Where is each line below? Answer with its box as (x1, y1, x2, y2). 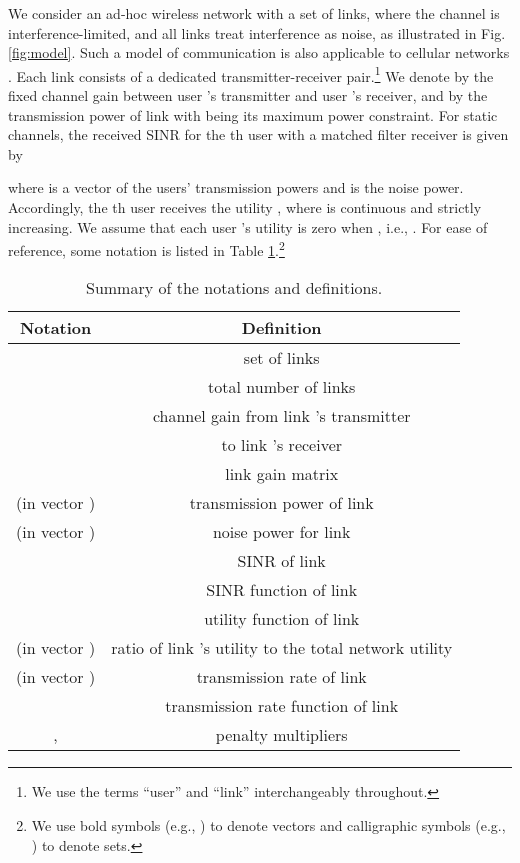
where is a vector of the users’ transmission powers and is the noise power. (8, 177, 464, 198)
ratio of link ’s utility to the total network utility (111, 636, 453, 660)
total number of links (208, 375, 356, 399)
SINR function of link (206, 578, 358, 602)
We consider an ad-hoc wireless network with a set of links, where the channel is (8, 3, 500, 23)
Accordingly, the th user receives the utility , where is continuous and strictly (8, 197, 482, 217)
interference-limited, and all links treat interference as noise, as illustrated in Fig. (8, 22, 506, 43)
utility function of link (204, 607, 360, 631)
